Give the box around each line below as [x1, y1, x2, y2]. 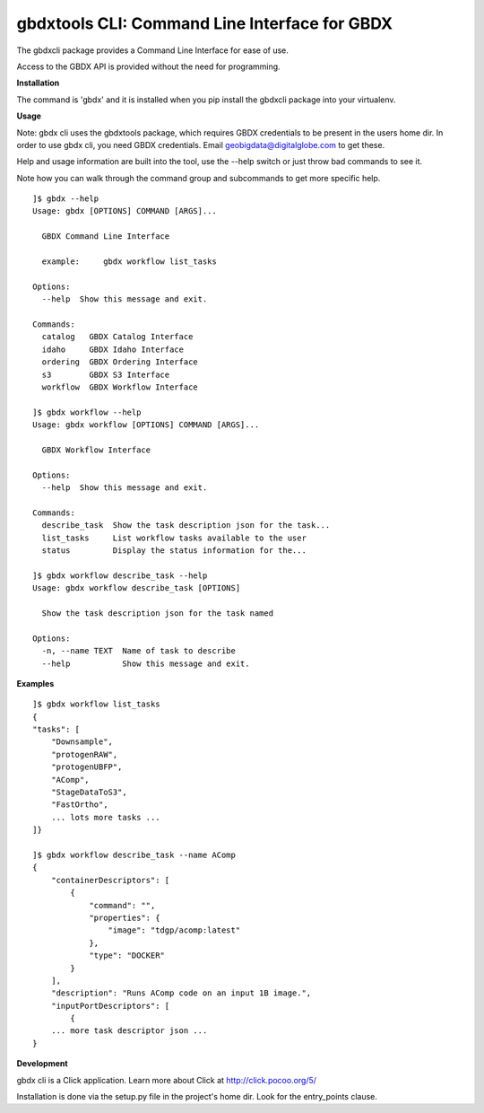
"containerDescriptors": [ [50, 875, 170, 885]
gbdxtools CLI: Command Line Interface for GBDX [16, 13, 393, 33]
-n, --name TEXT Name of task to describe [41, 646, 237, 656]
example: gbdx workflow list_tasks [41, 257, 217, 267]
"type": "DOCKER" [89, 951, 166, 960]
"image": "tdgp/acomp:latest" [108, 925, 241, 935]
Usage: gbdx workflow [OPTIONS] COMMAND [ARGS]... [32, 420, 260, 430]
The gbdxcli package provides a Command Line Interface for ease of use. [16, 45, 289, 56]
